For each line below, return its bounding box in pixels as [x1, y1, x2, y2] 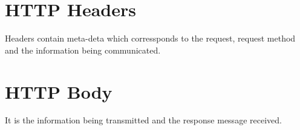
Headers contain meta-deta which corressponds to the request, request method [5, 32, 296, 45]
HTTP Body [5, 79, 112, 104]
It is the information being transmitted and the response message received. [5, 114, 282, 126]
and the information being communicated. [5, 43, 161, 56]
